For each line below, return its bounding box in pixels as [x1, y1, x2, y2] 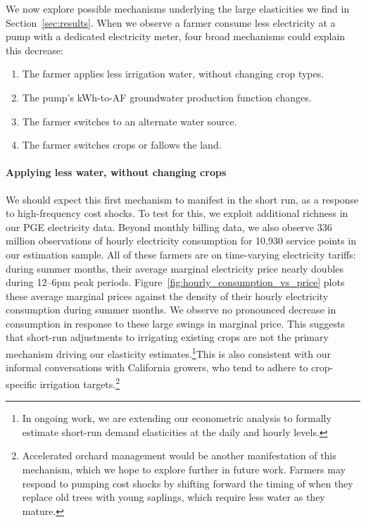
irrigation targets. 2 [39, 374, 120, 391]
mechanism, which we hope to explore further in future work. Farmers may [22, 461, 346, 476]
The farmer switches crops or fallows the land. [22, 137, 222, 152]
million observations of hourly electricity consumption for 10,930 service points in [6, 233, 356, 248]
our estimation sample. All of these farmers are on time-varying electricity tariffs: [6, 247, 356, 261]
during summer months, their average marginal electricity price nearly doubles [6, 261, 344, 275]
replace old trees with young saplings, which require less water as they [22, 490, 325, 504]
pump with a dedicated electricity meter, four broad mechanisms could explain [6, 29, 346, 44]
